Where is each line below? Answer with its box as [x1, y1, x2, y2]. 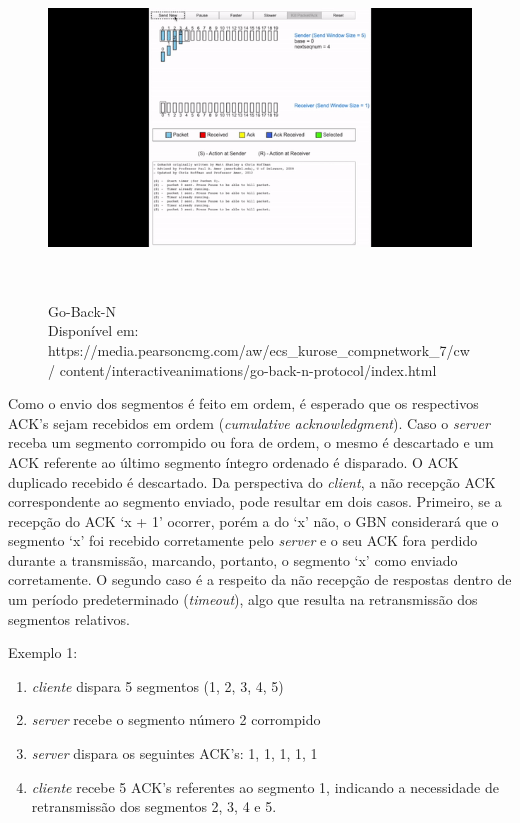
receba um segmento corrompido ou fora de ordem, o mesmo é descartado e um [8, 432, 494, 453]
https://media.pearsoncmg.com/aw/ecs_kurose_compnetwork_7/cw [48, 339, 470, 360]
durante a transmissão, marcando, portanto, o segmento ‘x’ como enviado [8, 549, 458, 570]
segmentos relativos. [8, 608, 130, 629]
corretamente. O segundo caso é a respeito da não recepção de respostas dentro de [8, 569, 512, 590]
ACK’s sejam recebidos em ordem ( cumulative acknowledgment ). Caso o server [8, 412, 490, 433]
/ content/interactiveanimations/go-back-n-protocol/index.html [48, 359, 437, 380]
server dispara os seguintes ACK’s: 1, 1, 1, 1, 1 [31, 743, 318, 764]
